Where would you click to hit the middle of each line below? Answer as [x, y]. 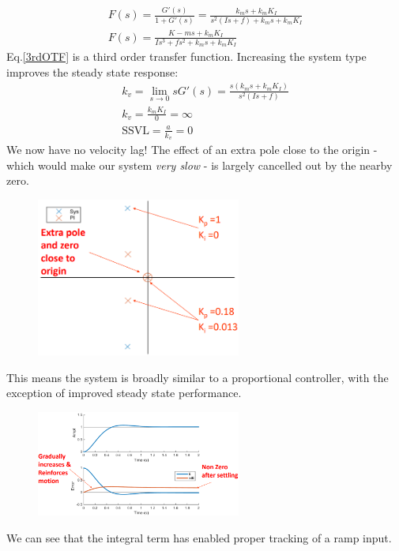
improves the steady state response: [92, 71]
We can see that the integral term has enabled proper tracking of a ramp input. [199, 537]
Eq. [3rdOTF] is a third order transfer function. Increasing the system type [186, 56]
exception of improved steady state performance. [124, 393]
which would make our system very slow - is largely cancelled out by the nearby [199, 165]
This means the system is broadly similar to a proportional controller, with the [198, 377]
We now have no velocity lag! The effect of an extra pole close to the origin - [192, 150]
